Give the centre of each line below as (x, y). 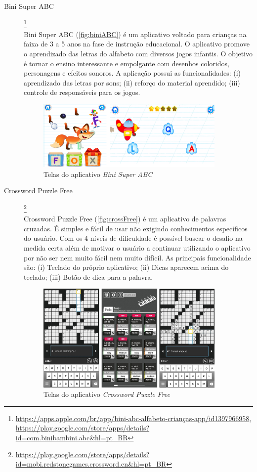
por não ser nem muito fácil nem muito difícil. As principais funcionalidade (137, 257)
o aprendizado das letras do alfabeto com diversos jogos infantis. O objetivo (138, 54)
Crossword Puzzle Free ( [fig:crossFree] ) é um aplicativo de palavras (125, 219)
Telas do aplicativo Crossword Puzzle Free (107, 394)
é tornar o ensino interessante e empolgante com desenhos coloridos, (127, 63)
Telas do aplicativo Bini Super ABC (98, 174)
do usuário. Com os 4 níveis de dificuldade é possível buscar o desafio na (133, 238)
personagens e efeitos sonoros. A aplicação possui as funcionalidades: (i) (132, 73)
